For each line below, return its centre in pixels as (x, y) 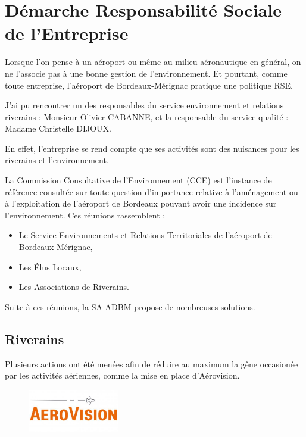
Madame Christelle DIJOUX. (58, 128)
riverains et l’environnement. (57, 160)
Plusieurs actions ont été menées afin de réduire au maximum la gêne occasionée (152, 363)
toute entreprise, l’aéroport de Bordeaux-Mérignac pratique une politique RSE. (149, 85)
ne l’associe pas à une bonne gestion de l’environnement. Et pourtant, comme (146, 73)
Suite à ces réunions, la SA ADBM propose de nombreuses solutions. (130, 306)
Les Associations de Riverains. (74, 287)
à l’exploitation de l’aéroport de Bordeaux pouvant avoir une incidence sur (141, 203)
